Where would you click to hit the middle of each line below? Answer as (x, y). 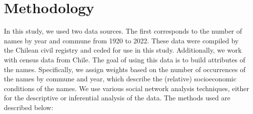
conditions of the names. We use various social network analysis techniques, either (126, 88)
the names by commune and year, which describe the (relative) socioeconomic (120, 79)
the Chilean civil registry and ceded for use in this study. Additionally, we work (123, 50)
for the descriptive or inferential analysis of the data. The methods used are (117, 98)
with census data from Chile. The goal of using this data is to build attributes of (125, 59)
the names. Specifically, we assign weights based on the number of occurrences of (125, 69)
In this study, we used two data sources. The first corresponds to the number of (123, 31)
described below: (29, 107)
